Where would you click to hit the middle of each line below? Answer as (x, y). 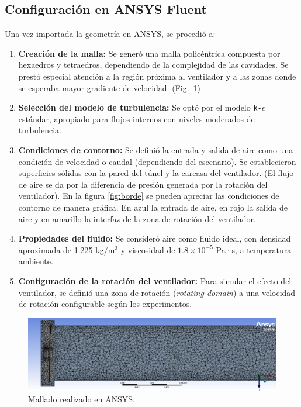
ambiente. (36, 261)
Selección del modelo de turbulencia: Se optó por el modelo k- (140, 107)
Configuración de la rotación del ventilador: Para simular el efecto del (155, 280)
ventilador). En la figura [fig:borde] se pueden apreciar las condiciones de (149, 196)
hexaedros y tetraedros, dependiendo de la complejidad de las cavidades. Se (153, 65)
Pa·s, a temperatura (254, 249)
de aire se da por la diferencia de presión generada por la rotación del (143, 184)
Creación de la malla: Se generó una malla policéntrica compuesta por (149, 53)
